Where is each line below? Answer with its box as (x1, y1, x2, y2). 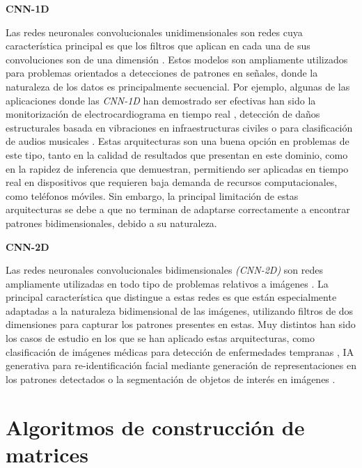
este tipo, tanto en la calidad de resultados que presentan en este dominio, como (6, 147, 348, 162)
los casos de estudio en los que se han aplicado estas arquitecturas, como (6, 331, 315, 345)
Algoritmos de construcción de (6, 412, 305, 441)
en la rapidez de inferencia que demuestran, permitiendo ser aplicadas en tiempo (6, 161, 349, 175)
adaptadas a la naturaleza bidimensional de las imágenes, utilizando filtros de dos (6, 303, 354, 318)
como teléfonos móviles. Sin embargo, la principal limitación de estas (6, 188, 299, 203)
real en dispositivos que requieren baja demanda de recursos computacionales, (6, 175, 338, 189)
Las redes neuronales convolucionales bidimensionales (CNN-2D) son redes (6, 263, 323, 277)
